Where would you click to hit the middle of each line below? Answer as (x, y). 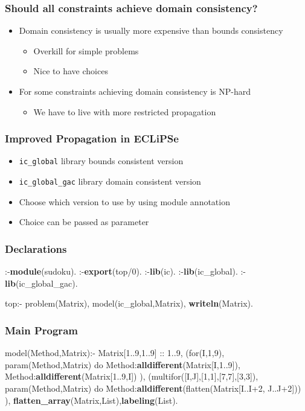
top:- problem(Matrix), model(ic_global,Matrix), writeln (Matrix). (129, 303)
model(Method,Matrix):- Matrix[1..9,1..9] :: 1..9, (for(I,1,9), (115, 353)
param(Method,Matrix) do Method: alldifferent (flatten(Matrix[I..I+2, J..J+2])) (153, 388)
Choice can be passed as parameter (84, 222)
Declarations (36, 248)
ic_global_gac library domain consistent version (110, 181)
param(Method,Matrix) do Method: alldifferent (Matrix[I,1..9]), (123, 364)
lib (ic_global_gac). (41, 283)
